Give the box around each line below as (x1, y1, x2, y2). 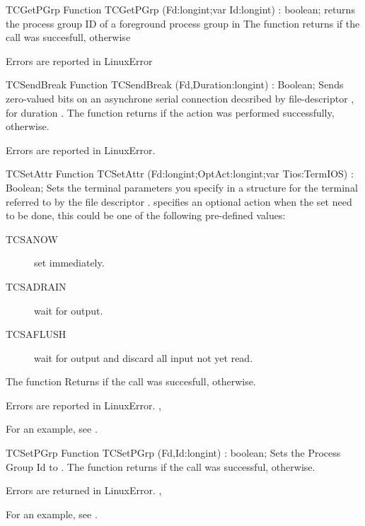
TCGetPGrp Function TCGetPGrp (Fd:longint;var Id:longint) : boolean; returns (6, 2, 355, 16)
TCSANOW (6, 231, 58, 246)
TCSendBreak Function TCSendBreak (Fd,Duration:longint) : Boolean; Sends (6, 77, 344, 92)
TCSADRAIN (6, 279, 66, 293)
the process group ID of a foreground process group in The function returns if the (6, 16, 360, 30)
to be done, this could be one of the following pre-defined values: (6, 208, 286, 223)
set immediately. (34, 255, 105, 270)
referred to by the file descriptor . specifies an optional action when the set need (6, 194, 352, 209)
